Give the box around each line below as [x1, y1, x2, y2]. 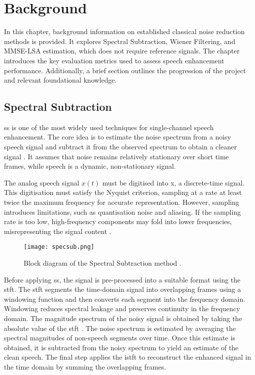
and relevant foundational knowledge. [4, 75, 117, 85]
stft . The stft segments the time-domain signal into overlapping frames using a [4, 284, 241, 294]
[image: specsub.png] [24, 243, 95, 251]
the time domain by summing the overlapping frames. [4, 362, 166, 372]
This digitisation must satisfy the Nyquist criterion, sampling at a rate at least [4, 187, 242, 197]
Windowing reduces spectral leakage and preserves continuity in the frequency [4, 303, 240, 314]
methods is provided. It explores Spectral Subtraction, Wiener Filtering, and [4, 36, 235, 46]
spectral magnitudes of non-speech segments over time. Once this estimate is [4, 332, 235, 343]
